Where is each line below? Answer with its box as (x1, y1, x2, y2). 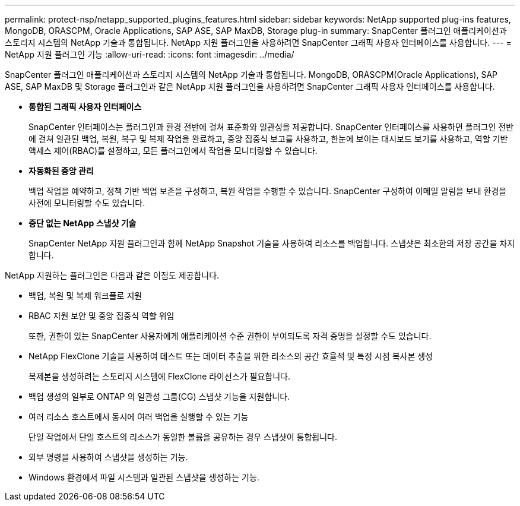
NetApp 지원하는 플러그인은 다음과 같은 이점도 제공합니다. (5, 270, 220, 280)
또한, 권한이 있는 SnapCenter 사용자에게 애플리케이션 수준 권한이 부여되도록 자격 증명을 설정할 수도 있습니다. (28, 331, 432, 341)
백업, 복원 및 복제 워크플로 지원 (28, 290, 142, 301)
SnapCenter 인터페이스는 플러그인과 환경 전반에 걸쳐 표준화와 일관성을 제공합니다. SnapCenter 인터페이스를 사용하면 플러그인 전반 (28, 122, 514, 132)
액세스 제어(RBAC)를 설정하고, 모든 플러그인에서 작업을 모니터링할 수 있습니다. (28, 146, 318, 156)
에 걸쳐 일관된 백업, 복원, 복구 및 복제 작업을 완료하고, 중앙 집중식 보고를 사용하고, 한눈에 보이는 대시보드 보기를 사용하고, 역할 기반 (28, 134, 508, 144)
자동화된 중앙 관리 (28, 166, 94, 176)
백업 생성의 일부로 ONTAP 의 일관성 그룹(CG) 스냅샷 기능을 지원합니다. (28, 391, 290, 401)
